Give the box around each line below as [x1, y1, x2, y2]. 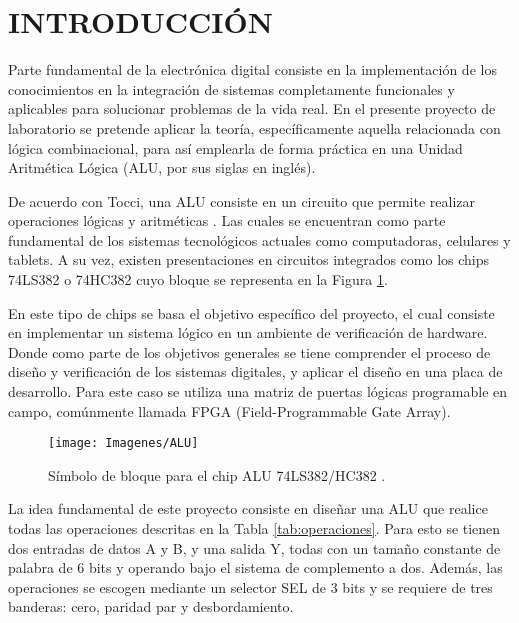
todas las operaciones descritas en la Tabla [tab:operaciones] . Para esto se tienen [8, 518, 501, 539]
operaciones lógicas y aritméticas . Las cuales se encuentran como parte [8, 210, 446, 231]
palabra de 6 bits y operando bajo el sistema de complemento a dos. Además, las [8, 557, 503, 578]
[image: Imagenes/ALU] [48, 436, 199, 451]
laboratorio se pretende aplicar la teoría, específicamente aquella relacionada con [8, 117, 501, 138]
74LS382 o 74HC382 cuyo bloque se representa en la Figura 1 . [8, 269, 388, 290]
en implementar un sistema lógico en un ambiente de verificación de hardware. [8, 322, 488, 343]
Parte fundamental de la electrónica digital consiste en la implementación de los [8, 59, 497, 80]
